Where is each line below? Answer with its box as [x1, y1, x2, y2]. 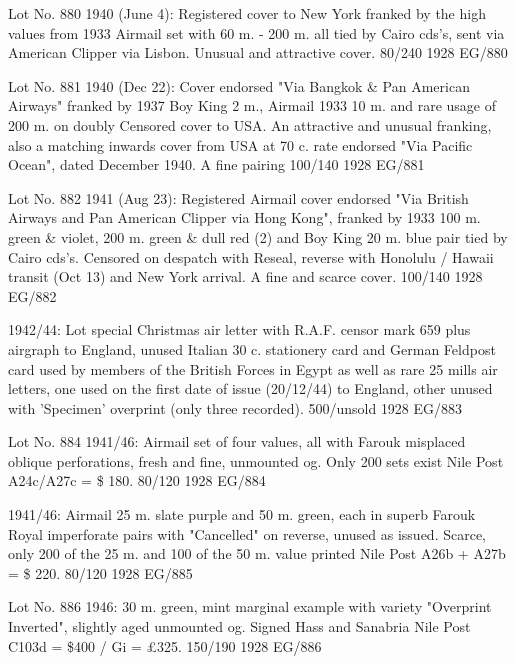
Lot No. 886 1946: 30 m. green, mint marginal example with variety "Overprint [8, 596, 492, 617]
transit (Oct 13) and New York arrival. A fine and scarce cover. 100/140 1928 [8, 266, 483, 287]
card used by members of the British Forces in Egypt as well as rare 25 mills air [8, 358, 498, 379]
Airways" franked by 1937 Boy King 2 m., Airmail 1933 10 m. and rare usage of [8, 95, 496, 116]
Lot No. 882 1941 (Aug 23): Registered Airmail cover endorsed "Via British [8, 187, 469, 208]
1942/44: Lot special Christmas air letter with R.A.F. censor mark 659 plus [8, 319, 471, 340]
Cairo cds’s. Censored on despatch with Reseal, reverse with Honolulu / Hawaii [8, 246, 494, 267]
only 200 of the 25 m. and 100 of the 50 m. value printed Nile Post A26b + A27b [8, 543, 506, 564]
